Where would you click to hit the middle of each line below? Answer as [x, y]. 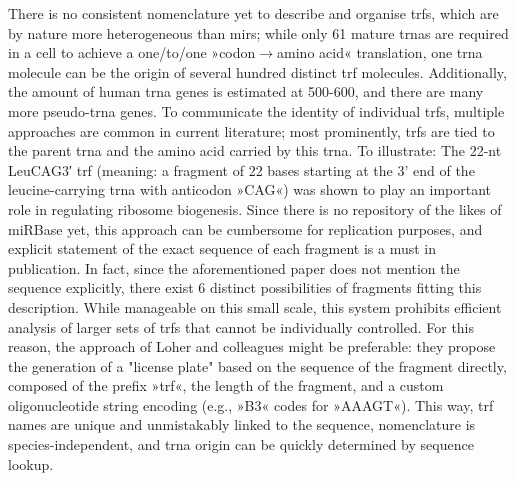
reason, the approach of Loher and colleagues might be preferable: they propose [252, 346]
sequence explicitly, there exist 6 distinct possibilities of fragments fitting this [245, 287]
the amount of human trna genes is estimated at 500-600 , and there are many [246, 91]
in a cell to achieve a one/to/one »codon [132, 52]
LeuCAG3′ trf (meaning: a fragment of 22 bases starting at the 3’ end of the [241, 169]
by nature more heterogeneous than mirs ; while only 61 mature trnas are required [258, 32]
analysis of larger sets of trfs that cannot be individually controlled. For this [241, 326]
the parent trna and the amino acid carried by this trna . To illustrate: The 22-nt [255, 150]
